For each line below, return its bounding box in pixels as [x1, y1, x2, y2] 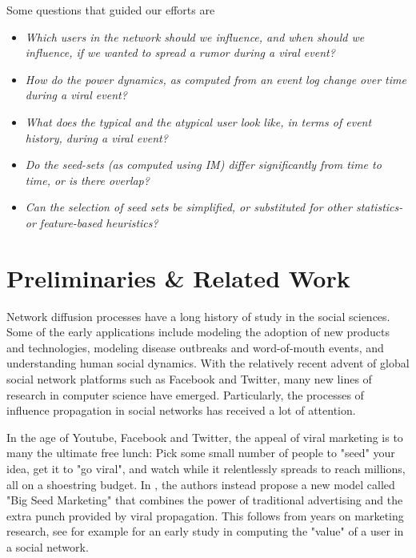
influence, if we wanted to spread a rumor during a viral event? [25, 44, 335, 61]
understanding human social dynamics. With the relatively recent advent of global [6, 355, 410, 371]
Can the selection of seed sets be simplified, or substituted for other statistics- [25, 199, 403, 215]
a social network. [6, 538, 89, 555]
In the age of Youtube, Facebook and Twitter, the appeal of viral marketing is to [6, 428, 403, 445]
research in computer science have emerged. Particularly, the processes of [6, 386, 364, 403]
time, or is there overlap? [25, 171, 150, 188]
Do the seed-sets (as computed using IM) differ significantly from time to [25, 156, 382, 173]
